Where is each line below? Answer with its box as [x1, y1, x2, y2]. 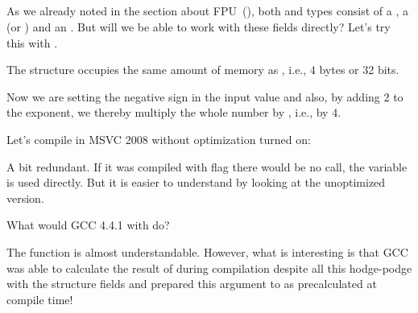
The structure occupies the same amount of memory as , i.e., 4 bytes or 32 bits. [6, 61, 399, 78]
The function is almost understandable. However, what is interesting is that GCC [6, 243, 408, 260]
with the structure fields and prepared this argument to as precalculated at [6, 275, 377, 292]
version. [6, 189, 44, 206]
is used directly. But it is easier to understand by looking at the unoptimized [6, 174, 386, 191]
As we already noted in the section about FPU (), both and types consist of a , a [6, 2, 408, 19]
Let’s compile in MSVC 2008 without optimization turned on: [6, 130, 311, 147]
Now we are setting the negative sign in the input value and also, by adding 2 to [6, 88, 404, 105]
